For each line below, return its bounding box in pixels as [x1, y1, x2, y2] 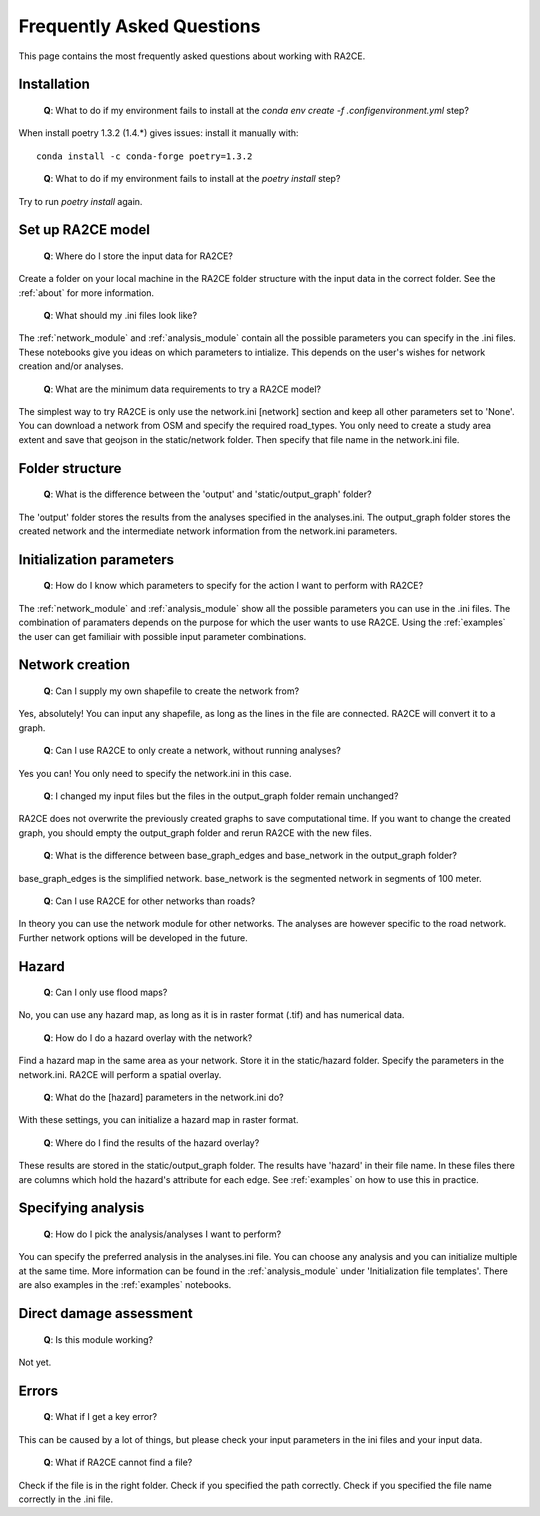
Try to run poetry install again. [18, 195, 143, 207]
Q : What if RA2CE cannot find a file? [43, 1456, 193, 1469]
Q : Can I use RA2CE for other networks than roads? [43, 895, 256, 907]
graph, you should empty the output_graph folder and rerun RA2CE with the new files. [18, 826, 372, 839]
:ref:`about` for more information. [18, 286, 155, 299]
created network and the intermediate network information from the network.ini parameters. [18, 525, 398, 537]
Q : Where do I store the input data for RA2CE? [43, 250, 234, 262]
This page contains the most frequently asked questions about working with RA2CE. [18, 50, 366, 62]
